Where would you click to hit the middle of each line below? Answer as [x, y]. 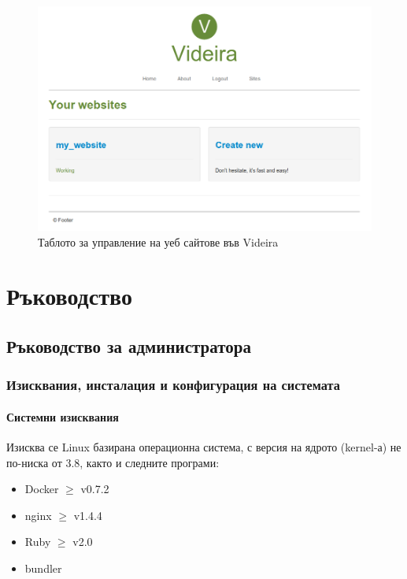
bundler [43, 568]
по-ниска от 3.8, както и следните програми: [113, 462]
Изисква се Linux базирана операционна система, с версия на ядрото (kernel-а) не [204, 446]
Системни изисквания [63, 416]
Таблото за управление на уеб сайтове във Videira [158, 241]
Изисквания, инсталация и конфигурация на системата [174, 385]
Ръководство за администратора [129, 345]
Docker [42, 489]
